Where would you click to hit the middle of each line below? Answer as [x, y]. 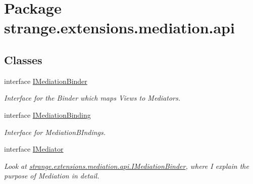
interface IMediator [34, 149]
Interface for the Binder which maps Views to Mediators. [92, 98]
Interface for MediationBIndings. [55, 132]
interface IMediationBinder [46, 81]
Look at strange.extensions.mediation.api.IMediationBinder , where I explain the [126, 166]
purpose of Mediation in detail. [52, 176]
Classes [23, 59]
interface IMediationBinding [47, 114]
